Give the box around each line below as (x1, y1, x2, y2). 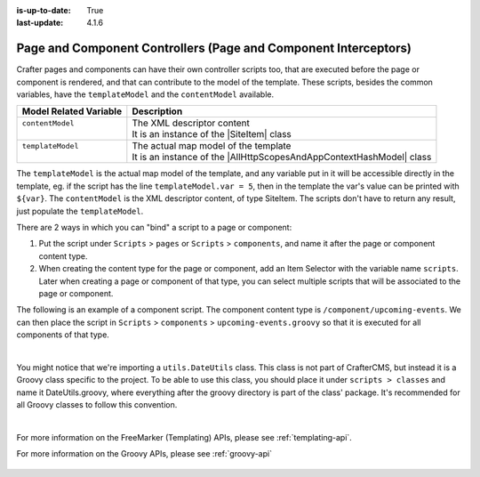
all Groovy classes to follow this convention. (16, 400, 178, 410)
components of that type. (16, 329, 110, 340)
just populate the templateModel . (16, 206, 144, 216)
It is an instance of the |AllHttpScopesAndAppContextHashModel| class (132, 151, 432, 164)
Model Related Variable (21, 105, 123, 117)
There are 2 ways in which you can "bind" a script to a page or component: (16, 222, 292, 233)
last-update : (16, 18, 64, 28)
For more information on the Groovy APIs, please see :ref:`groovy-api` (16, 449, 273, 459)
